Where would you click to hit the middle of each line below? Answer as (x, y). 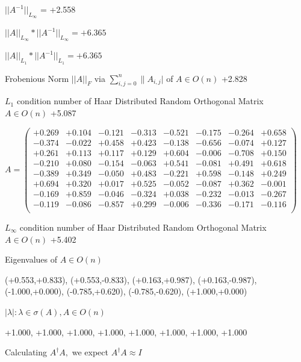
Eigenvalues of (31, 259)
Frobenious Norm (37, 78)
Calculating (26, 352)
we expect (90, 352)
